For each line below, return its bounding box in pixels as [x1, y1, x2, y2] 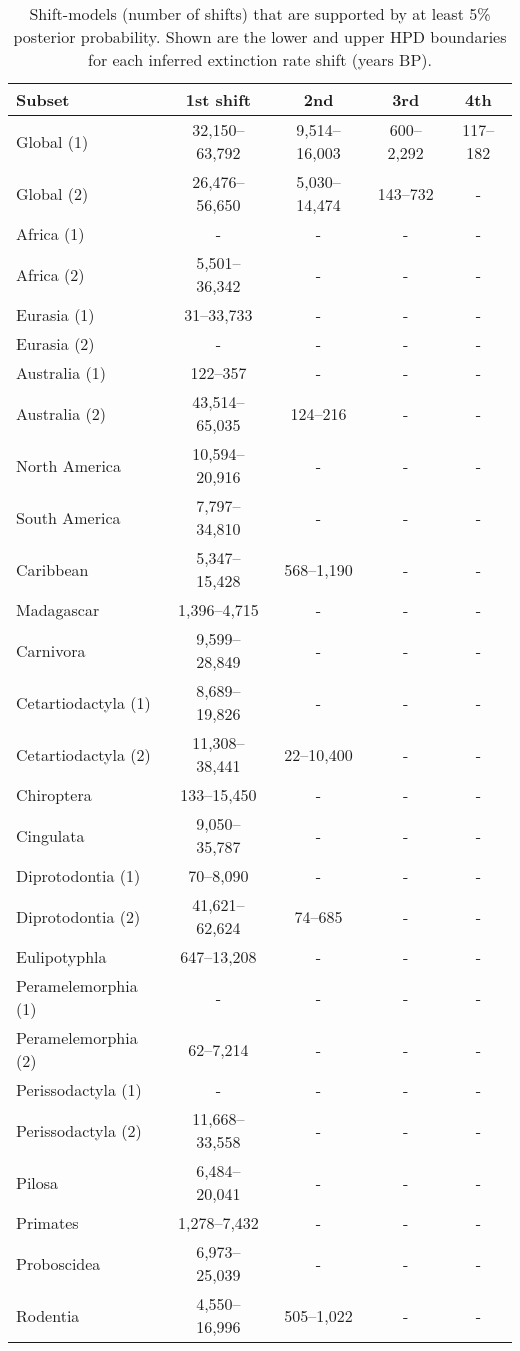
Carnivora [16, 638, 86, 662]
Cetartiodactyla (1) [16, 690, 151, 714]
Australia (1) [16, 361, 106, 384]
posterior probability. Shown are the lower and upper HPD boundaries [13, 25, 507, 48]
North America [16, 453, 121, 477]
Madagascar [16, 598, 100, 621]
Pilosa [16, 1170, 59, 1194]
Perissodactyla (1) [16, 1078, 142, 1101]
